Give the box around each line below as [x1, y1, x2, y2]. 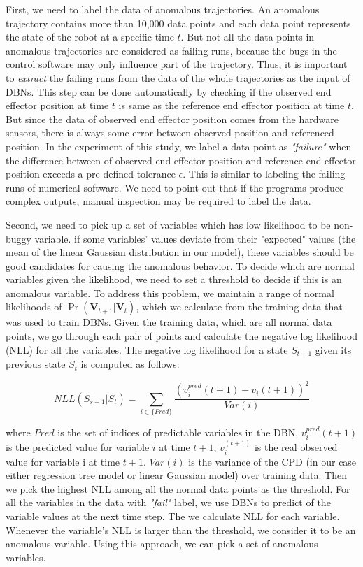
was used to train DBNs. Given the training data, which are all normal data [6, 315, 332, 329]
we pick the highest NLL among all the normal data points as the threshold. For [6, 481, 350, 496]
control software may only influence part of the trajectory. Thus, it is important [6, 57, 348, 71]
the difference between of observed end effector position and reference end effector [6, 152, 356, 167]
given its [315, 342, 352, 357]
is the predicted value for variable [6, 440, 150, 454]
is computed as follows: [80, 357, 180, 371]
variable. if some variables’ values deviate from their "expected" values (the [34, 231, 356, 245]
